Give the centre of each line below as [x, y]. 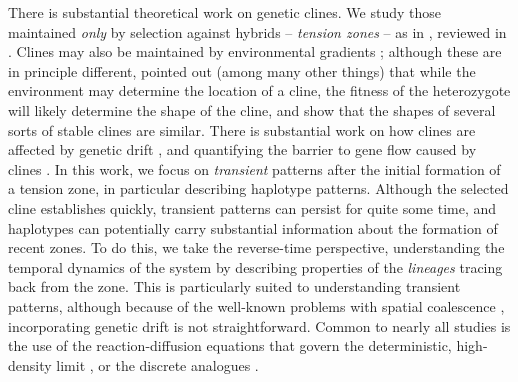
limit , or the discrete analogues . [157, 364]
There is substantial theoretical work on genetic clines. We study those [224, 12]
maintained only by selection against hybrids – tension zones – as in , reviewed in [257, 31]
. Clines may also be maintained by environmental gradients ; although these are [255, 51]
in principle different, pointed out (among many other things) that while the [242, 70]
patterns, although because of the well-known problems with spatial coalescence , [256, 305]
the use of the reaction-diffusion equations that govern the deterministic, [230, 345]
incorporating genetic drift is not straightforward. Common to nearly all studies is [259, 325]
